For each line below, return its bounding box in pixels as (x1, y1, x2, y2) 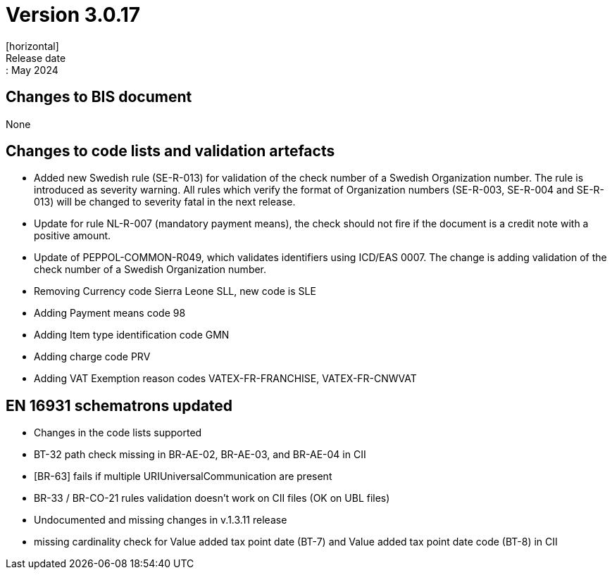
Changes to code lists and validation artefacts (6, 142, 335, 160)
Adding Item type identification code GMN (34, 329, 230, 341)
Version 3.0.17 (6, 3, 141, 27)
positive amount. (34, 229, 111, 242)
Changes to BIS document (6, 88, 192, 106)
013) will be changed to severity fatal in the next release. (34, 196, 296, 208)
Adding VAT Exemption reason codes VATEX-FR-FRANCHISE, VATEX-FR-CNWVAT (34, 372, 417, 385)
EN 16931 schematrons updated (6, 396, 233, 415)
